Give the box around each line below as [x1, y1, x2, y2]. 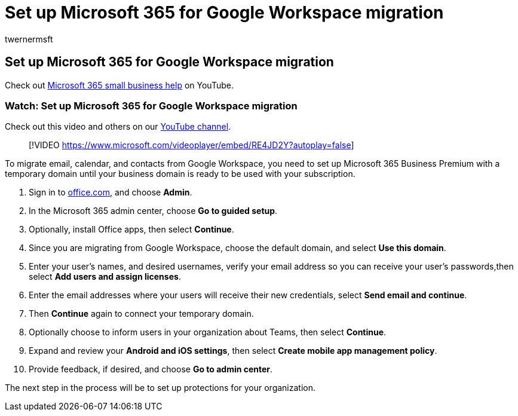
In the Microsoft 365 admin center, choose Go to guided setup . [29, 206, 278, 216]
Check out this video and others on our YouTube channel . [5, 121, 231, 132]
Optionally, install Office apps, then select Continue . [29, 224, 234, 235]
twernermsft [5, 33, 53, 44]
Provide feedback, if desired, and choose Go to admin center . [29, 364, 273, 375]
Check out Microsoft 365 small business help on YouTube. [5, 79, 234, 90]
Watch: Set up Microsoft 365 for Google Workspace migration [5, 99, 298, 112]
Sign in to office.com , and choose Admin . [29, 187, 192, 198]
